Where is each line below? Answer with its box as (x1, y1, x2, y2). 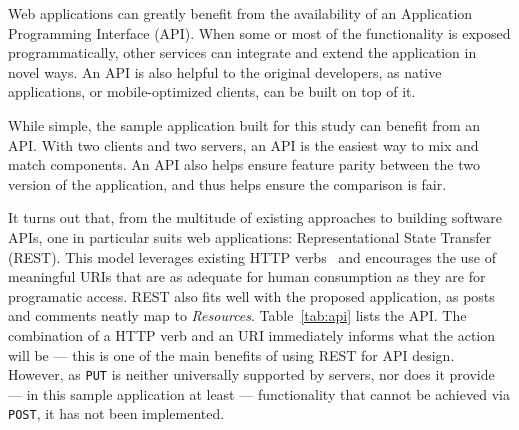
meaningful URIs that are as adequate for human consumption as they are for (8, 266, 486, 287)
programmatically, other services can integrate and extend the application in (8, 42, 477, 63)
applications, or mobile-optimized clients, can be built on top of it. (8, 81, 416, 102)
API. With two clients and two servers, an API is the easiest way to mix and (8, 134, 479, 155)
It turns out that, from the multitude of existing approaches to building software (8, 207, 503, 228)
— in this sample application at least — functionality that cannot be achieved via (8, 383, 510, 404)
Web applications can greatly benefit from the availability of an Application (8, 3, 473, 23)
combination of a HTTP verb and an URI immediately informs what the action (8, 324, 496, 345)
